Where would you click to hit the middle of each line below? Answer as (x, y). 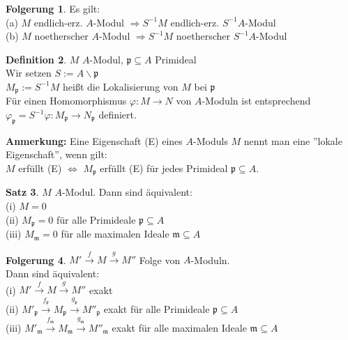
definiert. (118, 115)
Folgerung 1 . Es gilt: (53, 8)
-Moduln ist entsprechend (256, 101)
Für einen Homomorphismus (66, 101)
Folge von (160, 260)
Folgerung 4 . (36, 260)
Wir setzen (29, 73)
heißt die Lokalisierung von (120, 86)
